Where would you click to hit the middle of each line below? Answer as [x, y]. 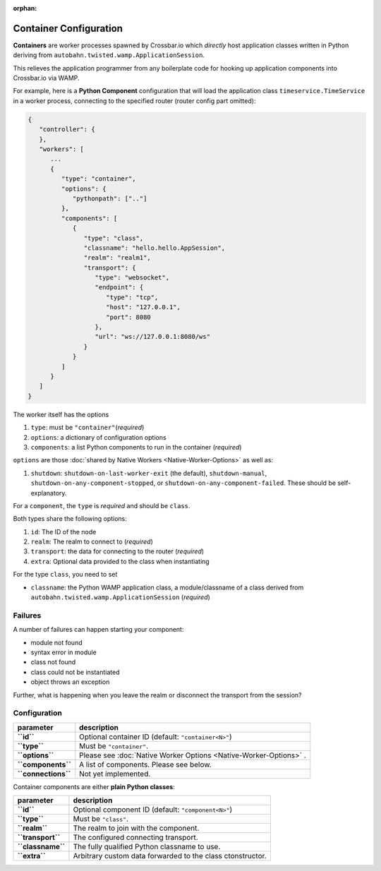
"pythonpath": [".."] [110, 198]
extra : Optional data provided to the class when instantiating [120, 561]
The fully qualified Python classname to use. [147, 847]
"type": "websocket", [132, 278]
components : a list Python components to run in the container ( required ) [136, 447]
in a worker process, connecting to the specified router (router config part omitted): [134, 101]
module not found [56, 642]
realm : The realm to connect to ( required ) [92, 542]
